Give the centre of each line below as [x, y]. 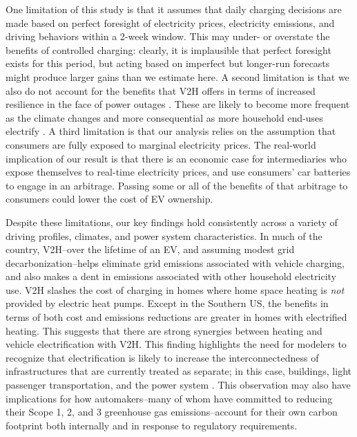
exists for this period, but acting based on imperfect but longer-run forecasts [168, 63]
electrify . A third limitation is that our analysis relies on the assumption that [171, 131]
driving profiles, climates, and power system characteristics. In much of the [164, 235]
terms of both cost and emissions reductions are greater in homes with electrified [176, 317]
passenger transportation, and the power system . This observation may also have [178, 385]
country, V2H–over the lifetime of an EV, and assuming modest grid [150, 249]
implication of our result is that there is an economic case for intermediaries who [176, 158]
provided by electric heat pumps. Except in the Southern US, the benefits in [167, 303]
